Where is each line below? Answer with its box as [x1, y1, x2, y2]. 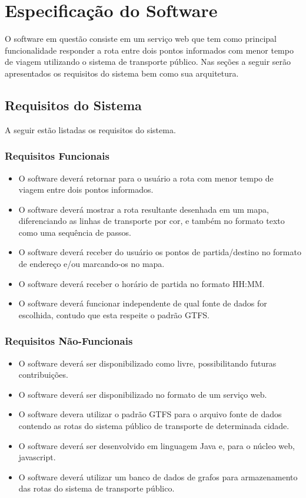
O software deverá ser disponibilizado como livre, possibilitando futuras [18, 357, 277, 369]
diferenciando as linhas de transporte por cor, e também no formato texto [18, 215, 285, 227]
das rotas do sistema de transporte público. [18, 482, 175, 494]
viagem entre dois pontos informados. [18, 183, 154, 196]
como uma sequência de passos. [18, 226, 132, 238]
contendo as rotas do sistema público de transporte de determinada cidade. [18, 420, 290, 432]
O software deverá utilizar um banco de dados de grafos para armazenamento [18, 470, 298, 483]
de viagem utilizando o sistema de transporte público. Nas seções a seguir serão [5, 55, 291, 68]
